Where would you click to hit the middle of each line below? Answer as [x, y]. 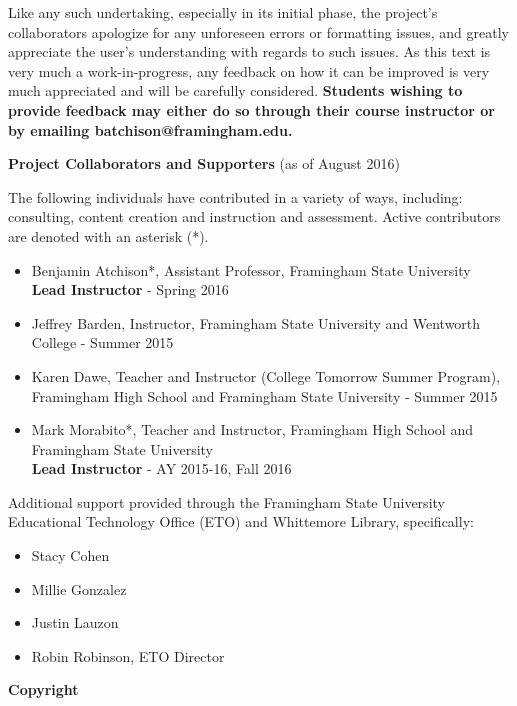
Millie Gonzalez [79, 588]
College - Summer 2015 [102, 342]
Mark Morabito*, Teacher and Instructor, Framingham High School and [252, 429]
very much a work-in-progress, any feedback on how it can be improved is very [249, 70]
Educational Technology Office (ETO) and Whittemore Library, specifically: [241, 521]
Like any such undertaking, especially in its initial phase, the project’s [223, 12]
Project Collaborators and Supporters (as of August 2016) [204, 163]
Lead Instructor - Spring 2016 [130, 289]
